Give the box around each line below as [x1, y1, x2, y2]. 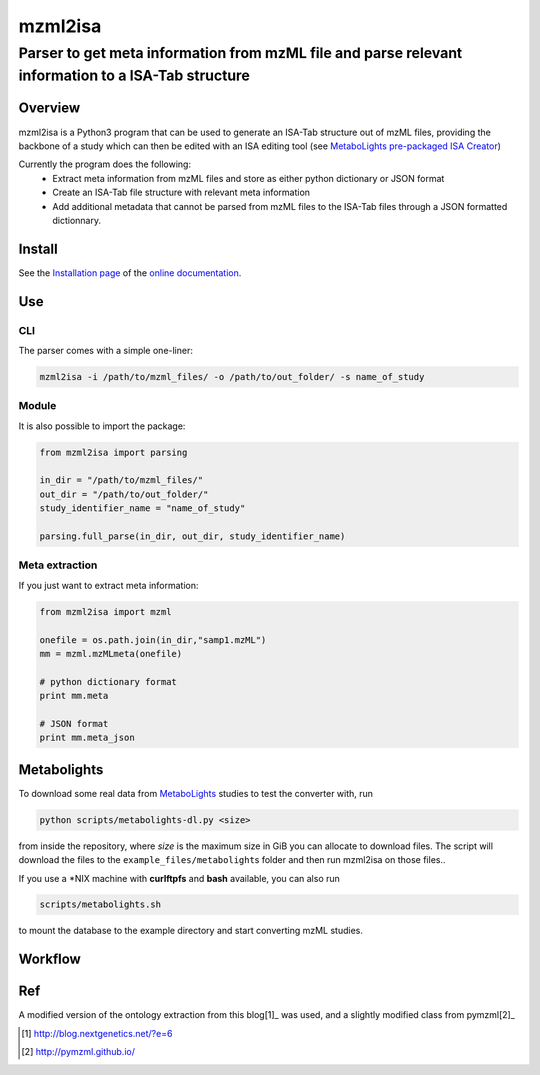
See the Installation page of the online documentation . [18, 266, 242, 279]
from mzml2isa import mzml [39, 606, 172, 617]
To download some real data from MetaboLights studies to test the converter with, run [18, 787, 374, 799]
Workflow [18, 951, 82, 968]
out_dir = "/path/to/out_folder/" [39, 488, 209, 500]
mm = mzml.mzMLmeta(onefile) [39, 648, 183, 659]
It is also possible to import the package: [18, 420, 186, 432]
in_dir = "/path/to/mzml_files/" [39, 475, 204, 486]
